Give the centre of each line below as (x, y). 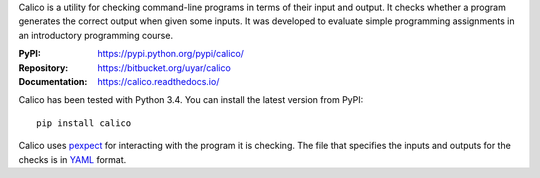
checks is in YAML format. (72, 159)
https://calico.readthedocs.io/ (158, 81)
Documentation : (53, 81)
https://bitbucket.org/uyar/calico (164, 67)
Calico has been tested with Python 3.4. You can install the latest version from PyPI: (191, 100)
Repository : (43, 67)
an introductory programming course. (96, 35)
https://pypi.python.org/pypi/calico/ (171, 54)
